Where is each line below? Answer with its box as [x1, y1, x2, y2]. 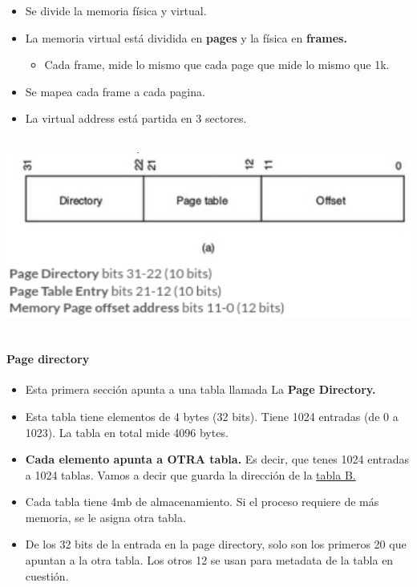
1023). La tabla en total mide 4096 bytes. [25, 423, 229, 440]
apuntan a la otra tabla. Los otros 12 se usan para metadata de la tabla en [25, 552, 394, 569]
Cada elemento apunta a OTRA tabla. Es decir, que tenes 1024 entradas [25, 451, 410, 468]
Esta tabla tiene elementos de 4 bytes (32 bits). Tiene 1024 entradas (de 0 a [25, 407, 399, 424]
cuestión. [25, 567, 69, 584]
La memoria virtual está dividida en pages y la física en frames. [25, 29, 347, 46]
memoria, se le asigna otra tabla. [25, 508, 186, 525]
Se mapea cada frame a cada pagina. [25, 83, 205, 99]
